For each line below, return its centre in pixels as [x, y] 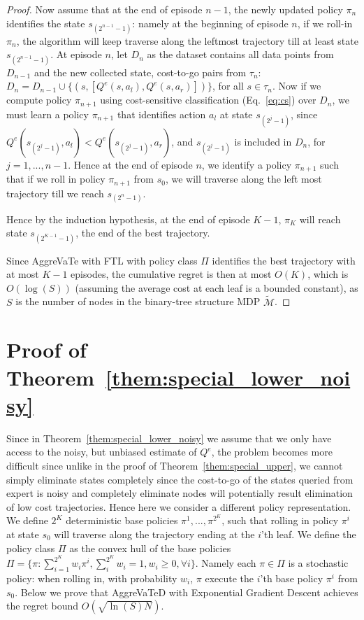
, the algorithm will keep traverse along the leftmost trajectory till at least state [187, 40]
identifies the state [46, 23]
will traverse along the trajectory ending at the [154, 534]
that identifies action [161, 114]
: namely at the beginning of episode [210, 23]
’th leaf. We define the [309, 534]
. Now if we [297, 86]
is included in [263, 141]
